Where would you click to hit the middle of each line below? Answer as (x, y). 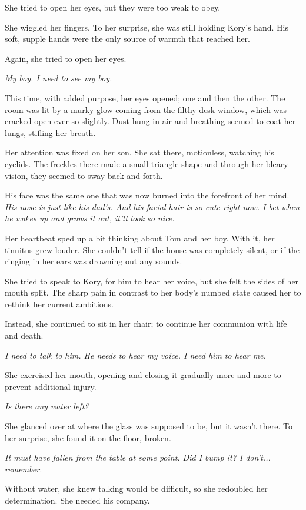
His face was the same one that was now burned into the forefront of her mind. (147, 195)
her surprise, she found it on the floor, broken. (88, 437)
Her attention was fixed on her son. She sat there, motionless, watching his (139, 152)
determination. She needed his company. (77, 500)
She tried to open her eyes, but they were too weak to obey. (113, 7)
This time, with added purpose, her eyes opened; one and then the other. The (145, 97)
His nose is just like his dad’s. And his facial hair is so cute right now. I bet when (152, 206)
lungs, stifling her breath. (50, 132)
